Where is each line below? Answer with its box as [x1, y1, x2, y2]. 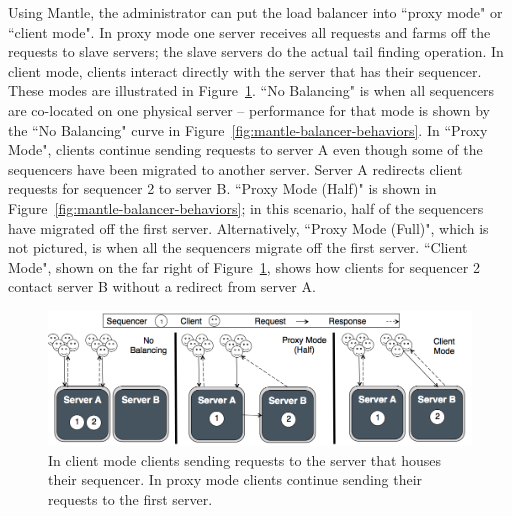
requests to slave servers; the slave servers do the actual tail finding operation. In [8, 41, 504, 62]
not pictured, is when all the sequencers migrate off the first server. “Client [8, 237, 468, 258]
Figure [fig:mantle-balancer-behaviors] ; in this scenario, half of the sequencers [8, 197, 484, 218]
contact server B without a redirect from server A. [8, 276, 316, 297]
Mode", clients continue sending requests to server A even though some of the [8, 139, 483, 160]
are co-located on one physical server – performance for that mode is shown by [8, 99, 490, 120]
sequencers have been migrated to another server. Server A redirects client [8, 158, 463, 179]
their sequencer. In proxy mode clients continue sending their [48, 469, 423, 490]
